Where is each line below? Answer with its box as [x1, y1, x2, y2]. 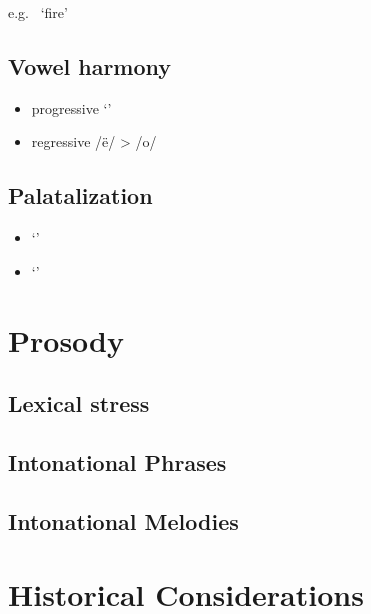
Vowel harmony [8, 50, 172, 81]
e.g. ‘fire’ [8, 2, 68, 22]
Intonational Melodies [8, 505, 239, 536]
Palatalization [8, 180, 153, 211]
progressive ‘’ [31, 97, 112, 118]
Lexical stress [8, 388, 150, 419]
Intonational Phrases [8, 446, 227, 477]
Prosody [8, 319, 124, 360]
